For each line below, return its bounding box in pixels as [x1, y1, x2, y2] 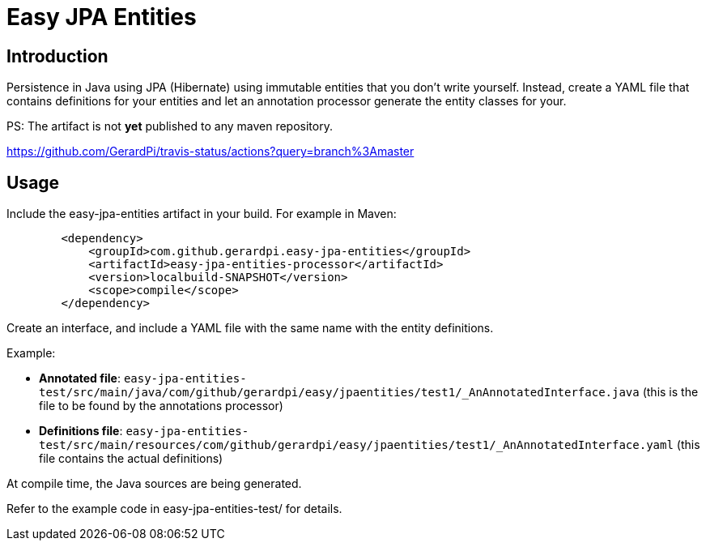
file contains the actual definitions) [39, 451, 223, 466]
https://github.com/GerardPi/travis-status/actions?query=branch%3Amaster [6, 144, 415, 159]
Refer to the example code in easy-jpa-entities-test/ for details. [6, 502, 342, 516]
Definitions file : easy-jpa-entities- [39, 424, 249, 438]
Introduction [6, 45, 108, 66]
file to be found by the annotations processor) [39, 399, 283, 413]
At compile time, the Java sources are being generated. [6, 476, 302, 491]
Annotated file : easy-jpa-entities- [39, 371, 247, 386]
